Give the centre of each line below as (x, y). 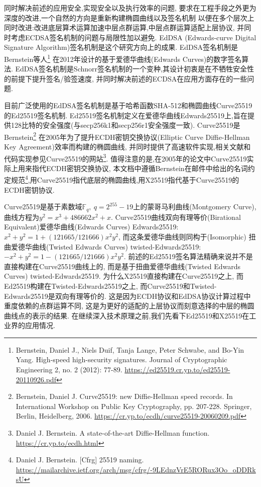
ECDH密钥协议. (29, 189)
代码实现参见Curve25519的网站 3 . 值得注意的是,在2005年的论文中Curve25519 (125, 157)
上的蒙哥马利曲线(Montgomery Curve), (195, 207)
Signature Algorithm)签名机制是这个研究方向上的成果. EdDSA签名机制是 (121, 47)
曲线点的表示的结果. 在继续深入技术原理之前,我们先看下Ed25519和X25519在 (127, 315)
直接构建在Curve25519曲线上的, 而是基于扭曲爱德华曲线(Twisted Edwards (122, 266)
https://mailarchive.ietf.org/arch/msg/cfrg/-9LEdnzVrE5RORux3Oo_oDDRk (136, 469)
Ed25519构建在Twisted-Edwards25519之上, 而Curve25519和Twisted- (110, 286)
